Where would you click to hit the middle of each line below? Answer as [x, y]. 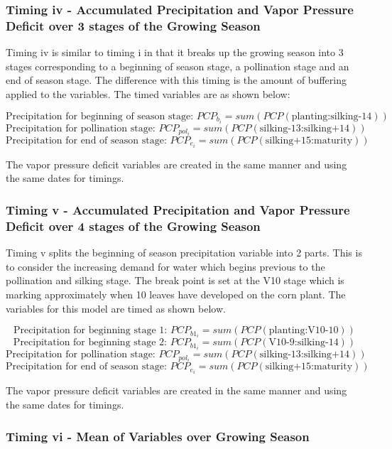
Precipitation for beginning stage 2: [90, 343]
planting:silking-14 [332, 116]
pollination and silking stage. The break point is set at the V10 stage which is [175, 280]
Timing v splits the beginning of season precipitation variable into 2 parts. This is [184, 253]
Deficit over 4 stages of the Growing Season [133, 226]
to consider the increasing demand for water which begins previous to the [165, 266]
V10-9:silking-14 [304, 343]
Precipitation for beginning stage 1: [91, 331]
